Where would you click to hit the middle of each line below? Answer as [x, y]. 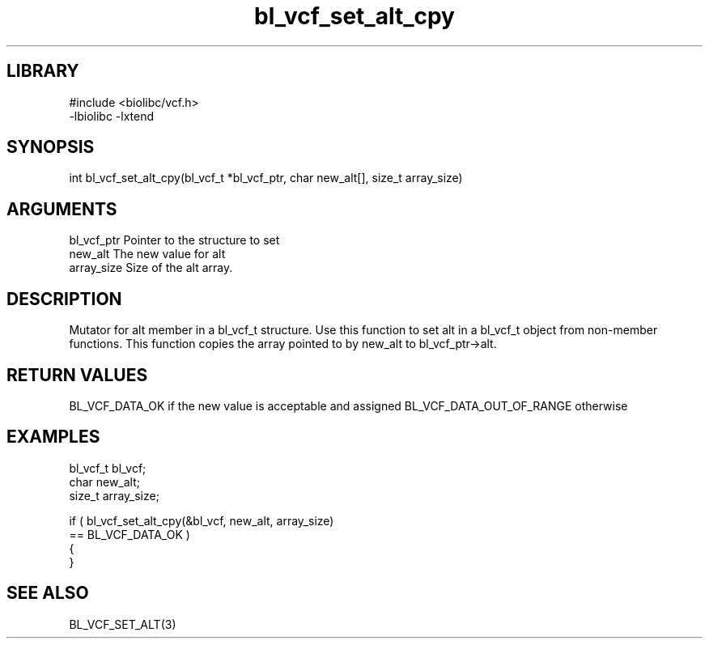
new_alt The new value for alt [147, 254]
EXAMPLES [53, 437]
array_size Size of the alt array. [151, 268]
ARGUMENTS [62, 209]
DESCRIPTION [64, 299]
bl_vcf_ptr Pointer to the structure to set [174, 240]
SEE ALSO [48, 593]
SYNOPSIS [51, 147]
